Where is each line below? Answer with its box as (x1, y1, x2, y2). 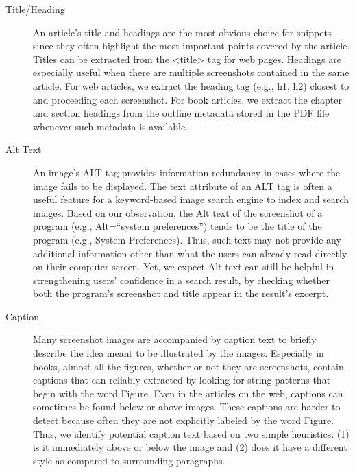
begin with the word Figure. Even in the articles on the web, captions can (33, 386, 343, 400)
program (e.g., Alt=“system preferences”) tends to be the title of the (33, 219, 322, 233)
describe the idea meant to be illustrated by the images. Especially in (33, 346, 324, 360)
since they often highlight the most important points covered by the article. (33, 38, 350, 53)
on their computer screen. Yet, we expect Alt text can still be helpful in (33, 259, 334, 274)
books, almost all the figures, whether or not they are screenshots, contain (33, 359, 344, 373)
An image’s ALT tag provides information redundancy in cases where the (33, 165, 341, 179)
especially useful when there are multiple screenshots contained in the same (33, 65, 350, 80)
